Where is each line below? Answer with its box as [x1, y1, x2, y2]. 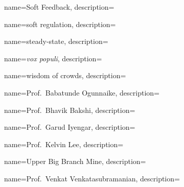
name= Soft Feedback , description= [4, 2, 114, 12]
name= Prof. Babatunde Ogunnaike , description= [4, 87, 159, 98]
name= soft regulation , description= [4, 18, 116, 29]
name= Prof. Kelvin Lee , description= [4, 138, 124, 149]
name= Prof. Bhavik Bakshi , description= [4, 104, 135, 115]
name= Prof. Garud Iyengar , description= [4, 122, 135, 132]
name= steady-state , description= [4, 36, 108, 46]
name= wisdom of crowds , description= [4, 70, 126, 81]
